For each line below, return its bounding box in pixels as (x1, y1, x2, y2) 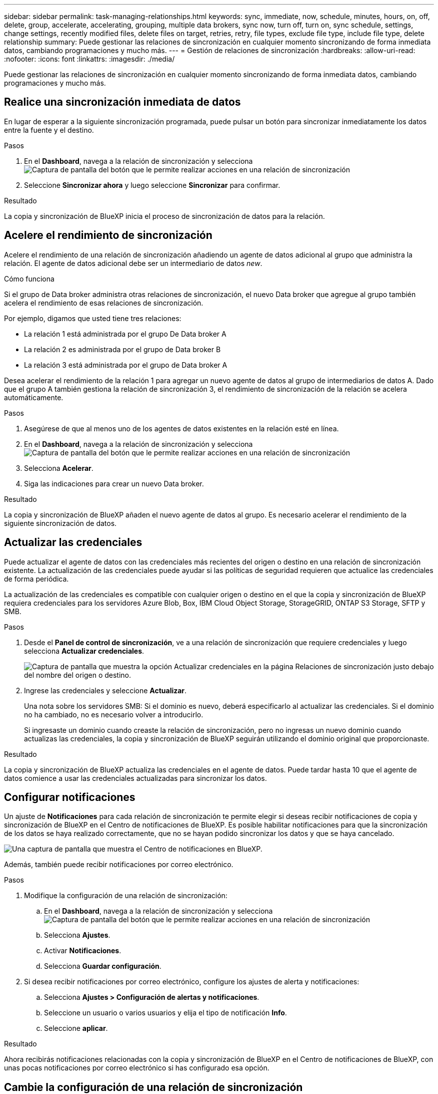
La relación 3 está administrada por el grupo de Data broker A (24, 360, 227, 369)
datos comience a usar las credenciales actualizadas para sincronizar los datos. (4, 773, 267, 782)
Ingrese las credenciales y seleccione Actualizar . (24, 686, 187, 695)
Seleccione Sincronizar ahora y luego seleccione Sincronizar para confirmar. (24, 180, 280, 189)
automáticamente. (4, 393, 63, 402)
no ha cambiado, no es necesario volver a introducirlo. (24, 710, 203, 719)
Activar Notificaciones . (44, 946, 121, 955)
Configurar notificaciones (4, 790, 135, 803)
